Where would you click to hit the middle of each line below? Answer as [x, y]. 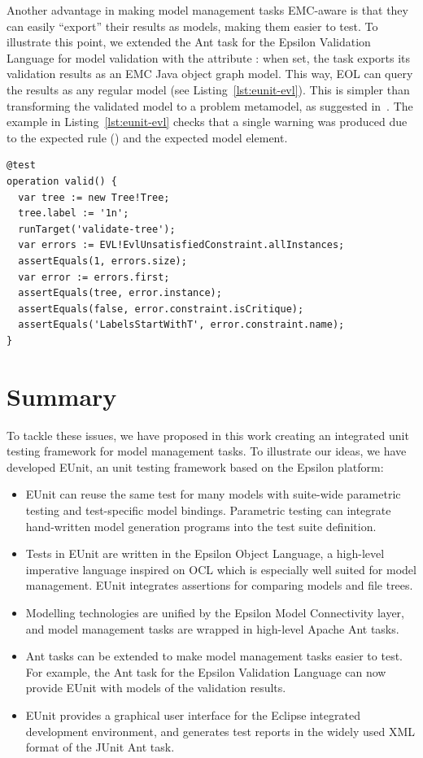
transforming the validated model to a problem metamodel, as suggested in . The [210, 105]
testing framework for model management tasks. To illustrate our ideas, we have [207, 451]
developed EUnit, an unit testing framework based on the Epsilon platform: [195, 466]
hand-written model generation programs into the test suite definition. [201, 526]
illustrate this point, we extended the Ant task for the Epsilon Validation [189, 42]
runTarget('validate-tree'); [97, 229]
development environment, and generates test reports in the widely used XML [220, 731]
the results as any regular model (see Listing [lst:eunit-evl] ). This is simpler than [208, 89]
